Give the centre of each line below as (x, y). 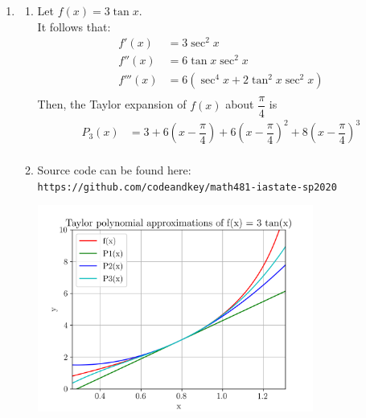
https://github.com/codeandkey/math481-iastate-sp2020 (187, 187)
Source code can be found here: (114, 170)
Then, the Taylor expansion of (112, 104)
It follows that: (74, 26)
